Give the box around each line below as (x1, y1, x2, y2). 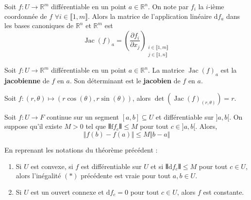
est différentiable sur (81, 161, 142, 171)
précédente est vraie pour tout (81, 170, 171, 181)
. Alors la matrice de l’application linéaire (88, 11, 212, 21)
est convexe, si (31, 161, 73, 171)
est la (220, 65, 237, 75)
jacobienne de (4, 76, 50, 86)
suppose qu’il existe (4, 121, 62, 131)
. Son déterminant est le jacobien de (69, 76, 181, 86)
